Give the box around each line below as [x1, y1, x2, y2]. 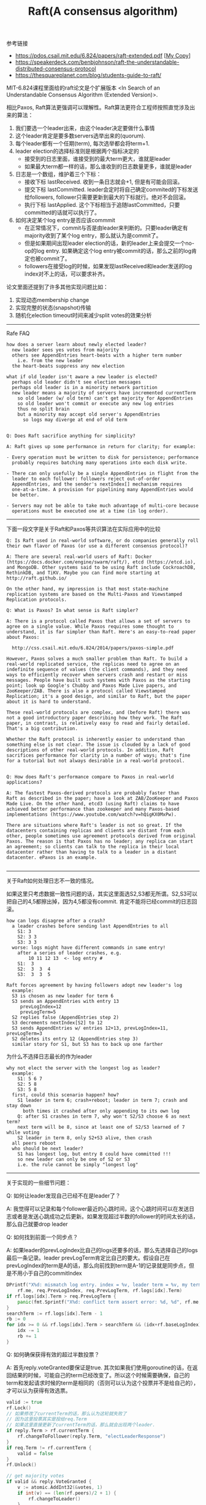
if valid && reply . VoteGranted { [6, 1479, 92, 1485]
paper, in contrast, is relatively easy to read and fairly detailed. [6, 720, 191, 727]
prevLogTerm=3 [6, 1031, 43, 1037]
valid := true [6, 1399, 43, 1405]
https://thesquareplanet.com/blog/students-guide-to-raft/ [15, 72, 161, 79]
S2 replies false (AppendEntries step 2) [12, 1015, 120, 1021]
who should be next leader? [12, 1146, 84, 1152]
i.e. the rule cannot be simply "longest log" [17, 1162, 139, 1168]
